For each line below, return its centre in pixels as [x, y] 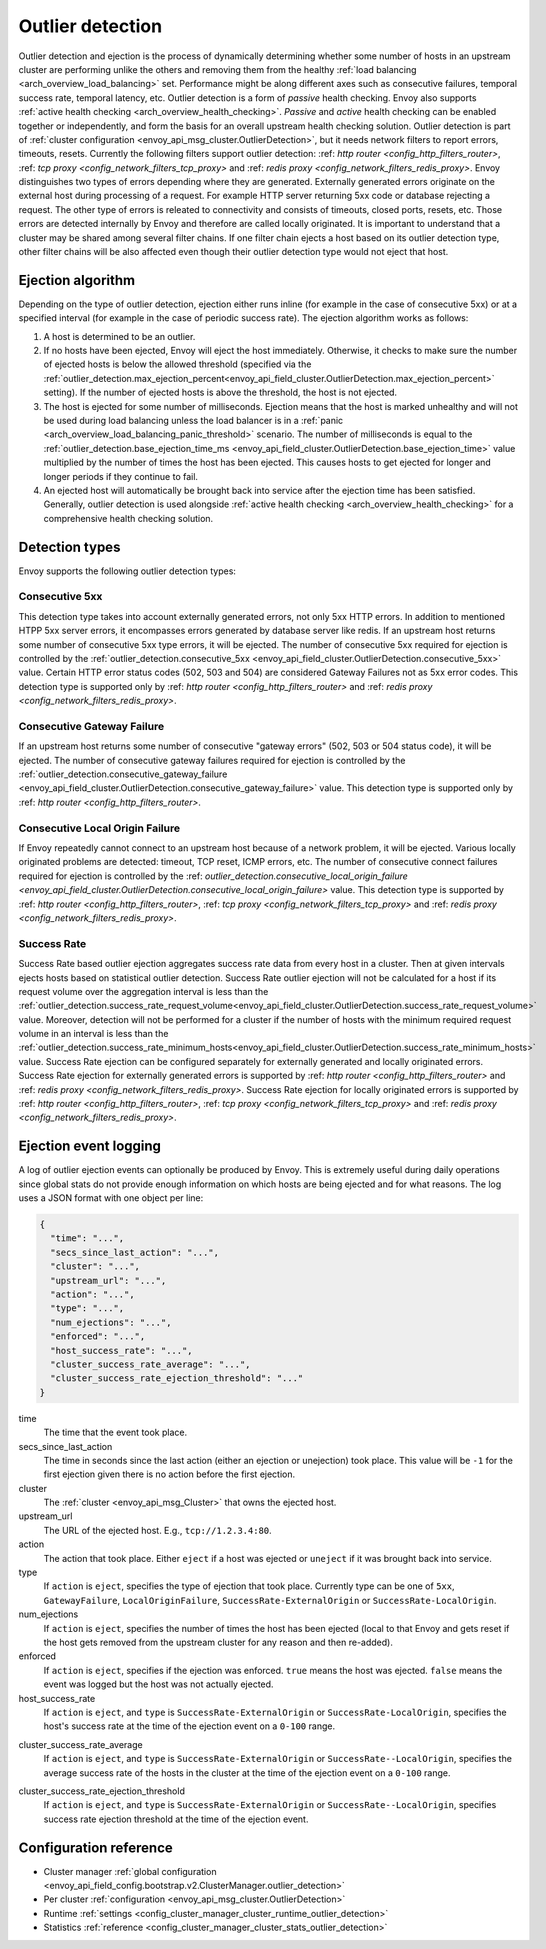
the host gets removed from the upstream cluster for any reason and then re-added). [218, 1642]
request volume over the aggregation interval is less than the [143, 991]
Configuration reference [96, 1847]
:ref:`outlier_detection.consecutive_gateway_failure [123, 774]
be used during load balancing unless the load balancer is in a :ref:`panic [193, 421]
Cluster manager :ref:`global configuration [130, 1871]
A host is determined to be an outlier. [119, 336]
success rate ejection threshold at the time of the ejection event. [176, 1819]
